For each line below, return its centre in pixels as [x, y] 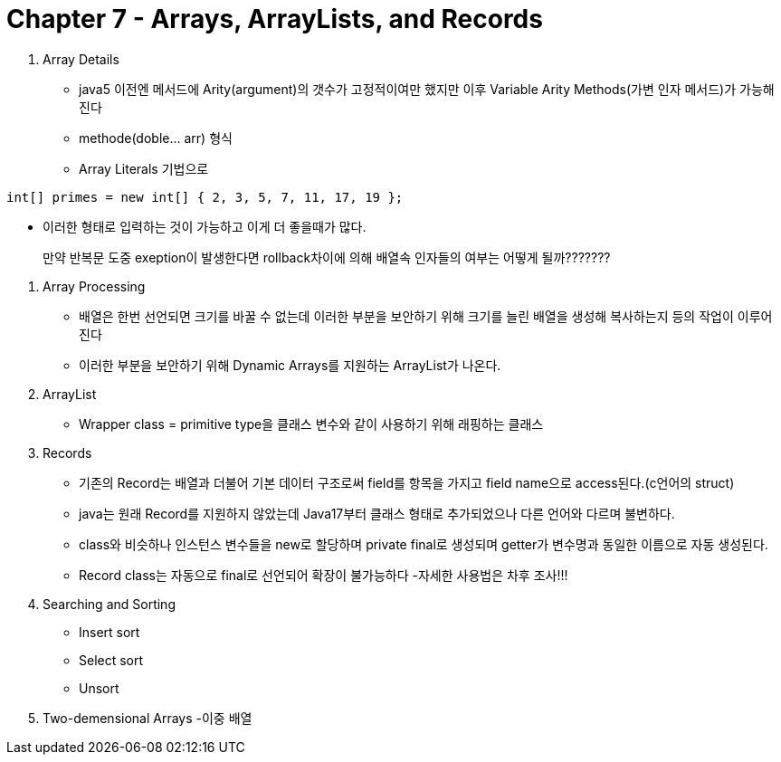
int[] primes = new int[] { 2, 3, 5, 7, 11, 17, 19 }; [205, 197]
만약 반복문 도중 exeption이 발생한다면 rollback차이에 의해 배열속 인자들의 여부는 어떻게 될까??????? [327, 257]
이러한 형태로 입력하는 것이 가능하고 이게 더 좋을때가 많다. [205, 226]
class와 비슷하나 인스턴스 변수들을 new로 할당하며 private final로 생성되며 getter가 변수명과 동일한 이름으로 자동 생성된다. [424, 544]
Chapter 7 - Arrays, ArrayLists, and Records [275, 19]
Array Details [81, 59]
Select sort [111, 660]
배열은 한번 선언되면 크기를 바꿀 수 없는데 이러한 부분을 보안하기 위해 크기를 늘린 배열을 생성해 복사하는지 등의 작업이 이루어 [426, 316]
